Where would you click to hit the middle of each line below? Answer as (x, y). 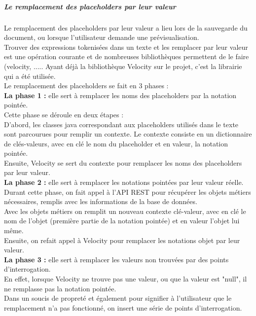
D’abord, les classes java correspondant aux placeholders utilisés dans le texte (121, 124)
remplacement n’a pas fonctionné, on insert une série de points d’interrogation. (123, 307)
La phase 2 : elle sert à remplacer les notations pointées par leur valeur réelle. (124, 182)
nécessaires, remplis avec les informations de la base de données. (101, 201)
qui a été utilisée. (30, 76)
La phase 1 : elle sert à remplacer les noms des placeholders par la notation (120, 95)
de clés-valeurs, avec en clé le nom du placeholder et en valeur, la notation (116, 143)
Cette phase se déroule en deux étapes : (64, 114)
